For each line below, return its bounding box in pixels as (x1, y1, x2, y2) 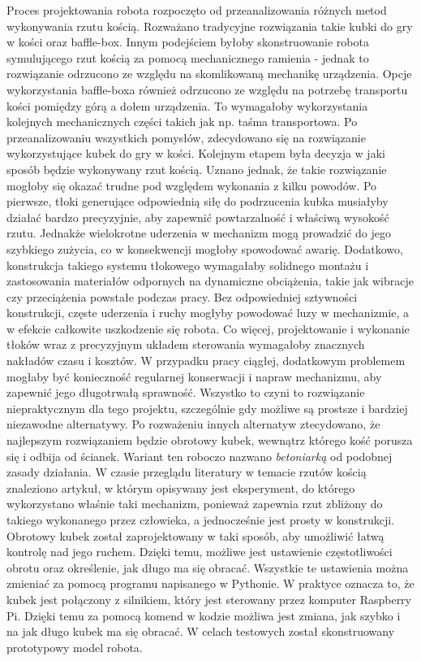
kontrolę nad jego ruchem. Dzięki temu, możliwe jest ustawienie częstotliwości (6, 543, 393, 560)
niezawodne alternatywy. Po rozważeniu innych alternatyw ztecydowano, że (6, 415, 380, 433)
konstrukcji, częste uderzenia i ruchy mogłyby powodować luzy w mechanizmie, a (6, 304, 410, 321)
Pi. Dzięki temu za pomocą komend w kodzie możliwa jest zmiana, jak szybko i (6, 607, 401, 624)
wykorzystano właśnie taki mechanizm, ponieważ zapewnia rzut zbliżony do (6, 495, 383, 512)
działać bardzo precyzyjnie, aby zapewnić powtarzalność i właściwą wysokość (6, 208, 389, 225)
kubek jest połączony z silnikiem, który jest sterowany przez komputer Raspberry (6, 590, 411, 607)
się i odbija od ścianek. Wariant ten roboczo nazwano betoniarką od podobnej (6, 447, 393, 464)
